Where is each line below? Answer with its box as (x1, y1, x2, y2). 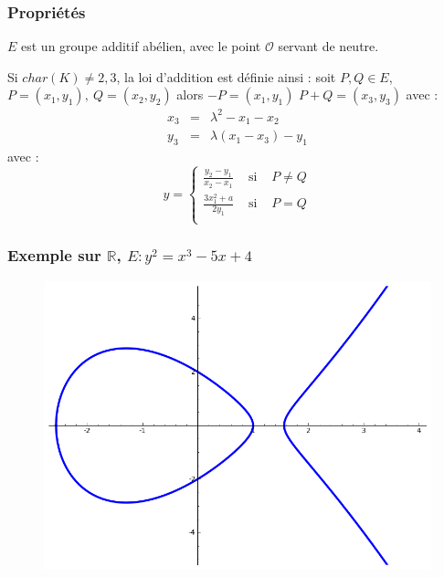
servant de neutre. (278, 37, 379, 56)
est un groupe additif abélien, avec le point (21, 37, 261, 56)
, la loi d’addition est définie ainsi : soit (116, 67, 336, 86)
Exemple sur (7, 244, 101, 267)
